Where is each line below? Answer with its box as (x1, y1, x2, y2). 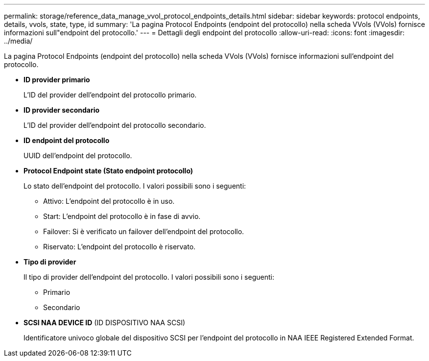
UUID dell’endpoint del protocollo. (24, 151, 132, 160)
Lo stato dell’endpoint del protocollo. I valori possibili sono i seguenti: (24, 182, 246, 190)
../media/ (4, 37, 33, 45)
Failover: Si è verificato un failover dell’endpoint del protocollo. (43, 227, 244, 236)
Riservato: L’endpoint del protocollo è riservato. (43, 242, 196, 251)
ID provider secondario (24, 106, 100, 114)
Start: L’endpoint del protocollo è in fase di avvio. (43, 212, 201, 220)
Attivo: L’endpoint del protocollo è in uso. (43, 197, 175, 205)
